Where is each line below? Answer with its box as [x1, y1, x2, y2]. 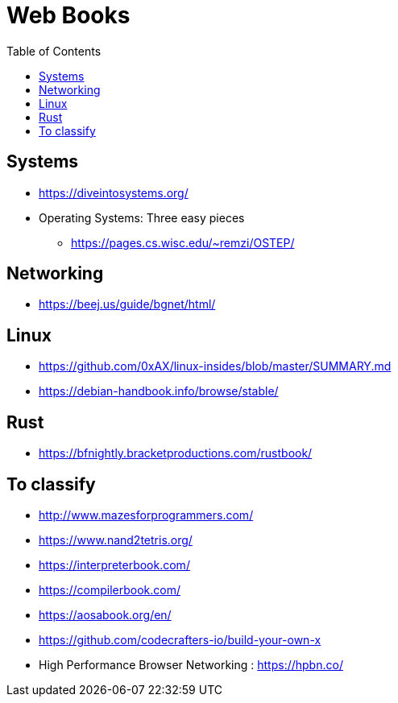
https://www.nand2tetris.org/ [39, 532, 193, 547]
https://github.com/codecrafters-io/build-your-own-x [39, 632, 321, 647]
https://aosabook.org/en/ [39, 607, 172, 622]
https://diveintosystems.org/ [39, 185, 189, 200]
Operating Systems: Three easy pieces [39, 210, 245, 225]
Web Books [6, 2, 131, 29]
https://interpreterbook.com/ [39, 557, 190, 572]
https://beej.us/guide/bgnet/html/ [39, 297, 216, 312]
